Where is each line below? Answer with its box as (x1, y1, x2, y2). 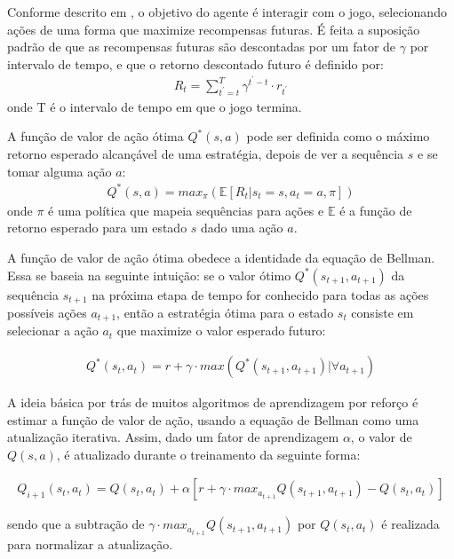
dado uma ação (201, 218, 283, 237)
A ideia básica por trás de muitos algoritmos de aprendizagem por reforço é (7, 393, 418, 412)
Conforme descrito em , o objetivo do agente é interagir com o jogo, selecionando (7, 3, 447, 20)
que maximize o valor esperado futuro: (116, 321, 326, 340)
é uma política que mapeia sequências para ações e (48, 201, 324, 219)
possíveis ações (7, 303, 87, 321)
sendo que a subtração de (7, 515, 145, 533)
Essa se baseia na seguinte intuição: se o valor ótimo (7, 265, 291, 284)
